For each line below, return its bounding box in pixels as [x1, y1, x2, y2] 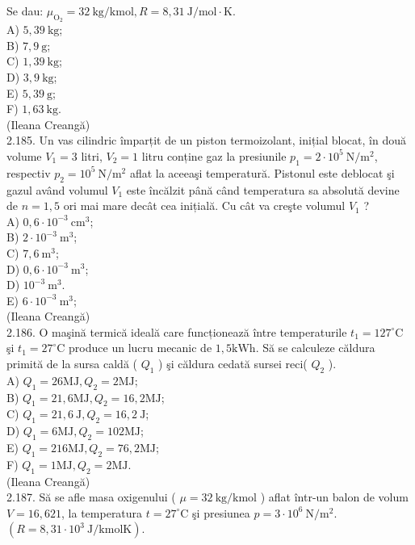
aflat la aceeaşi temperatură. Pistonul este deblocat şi [129, 164, 395, 181]
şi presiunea [192, 504, 250, 521]
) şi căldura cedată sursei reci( [158, 355, 308, 372]
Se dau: [6, 2, 44, 19]
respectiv [6, 164, 51, 181]
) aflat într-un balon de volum [260, 488, 409, 505]
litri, [81, 147, 103, 164]
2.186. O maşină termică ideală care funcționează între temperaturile [6, 323, 347, 340]
